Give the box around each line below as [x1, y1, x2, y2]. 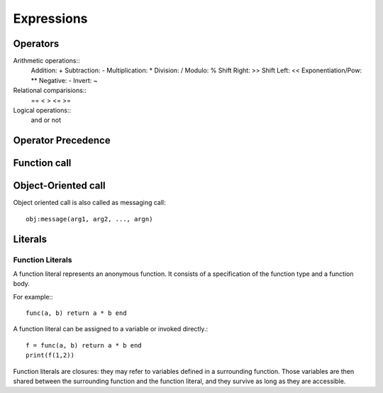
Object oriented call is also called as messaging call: [13, 199, 166, 207]
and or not [30, 116, 62, 124]
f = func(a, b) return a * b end [26, 341, 142, 349]
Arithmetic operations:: [13, 57, 81, 65]
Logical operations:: [13, 106, 71, 115]
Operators [13, 38, 60, 50]
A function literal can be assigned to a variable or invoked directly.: [13, 325, 209, 333]
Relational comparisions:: [13, 86, 87, 95]
